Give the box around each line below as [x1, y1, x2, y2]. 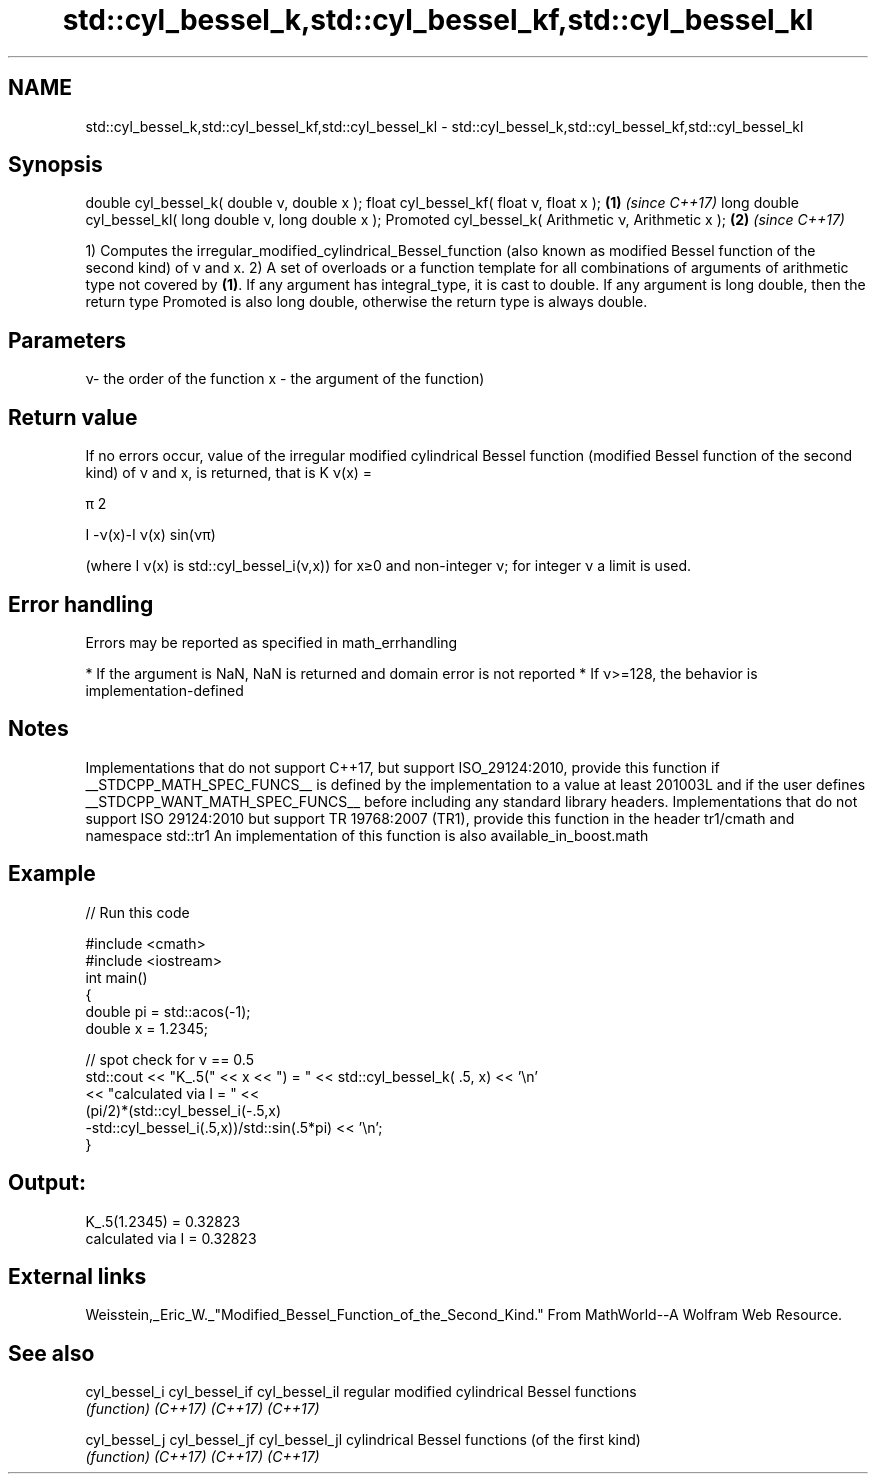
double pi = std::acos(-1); [85, 1002, 251, 1020]
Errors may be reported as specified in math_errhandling [85, 633, 458, 651]
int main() [85, 968, 148, 986]
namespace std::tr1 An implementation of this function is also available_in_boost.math [85, 826, 649, 844]
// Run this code [85, 903, 190, 921]
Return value [8, 404, 138, 430]
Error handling [8, 591, 154, 617]
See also [8, 1340, 95, 1366]
